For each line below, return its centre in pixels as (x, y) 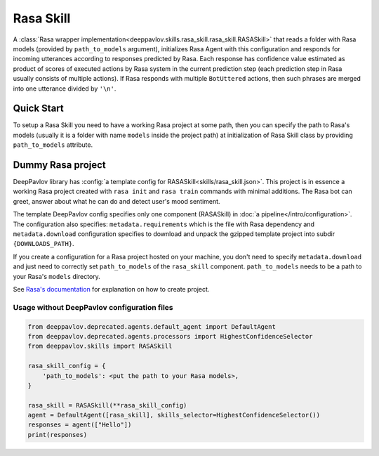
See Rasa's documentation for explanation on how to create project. (111, 289)
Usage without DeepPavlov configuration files (93, 307)
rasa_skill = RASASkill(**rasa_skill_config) (107, 405)
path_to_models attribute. (53, 145)
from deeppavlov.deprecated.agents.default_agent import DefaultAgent (152, 326)
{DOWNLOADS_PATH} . (44, 244)
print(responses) (58, 435)
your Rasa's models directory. (57, 276)
